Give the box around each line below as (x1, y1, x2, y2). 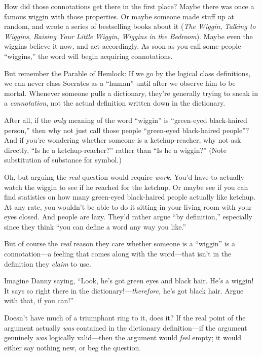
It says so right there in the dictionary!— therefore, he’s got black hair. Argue (4, 285, 244, 296)
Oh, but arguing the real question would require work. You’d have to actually (4, 171, 244, 182)
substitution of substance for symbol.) (4, 154, 122, 165)
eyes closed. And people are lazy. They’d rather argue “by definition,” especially (4, 211, 252, 222)
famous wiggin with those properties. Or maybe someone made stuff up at (4, 11, 234, 21)
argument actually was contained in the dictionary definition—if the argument (4, 322, 247, 333)
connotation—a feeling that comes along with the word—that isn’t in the (4, 248, 232, 259)
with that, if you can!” (4, 295, 73, 306)
